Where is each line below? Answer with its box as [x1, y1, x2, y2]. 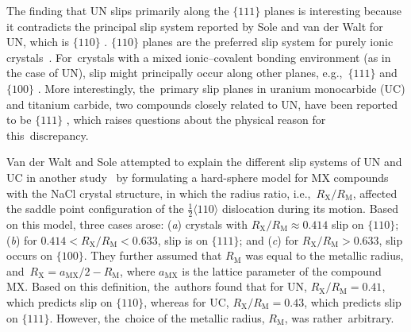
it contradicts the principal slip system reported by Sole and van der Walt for [6, 17, 383, 34]
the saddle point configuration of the [6, 200, 184, 217]
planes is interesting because [263, 2, 401, 18]
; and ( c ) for [239, 231, 299, 248]
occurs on [6, 247, 53, 264]
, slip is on [157, 231, 208, 248]
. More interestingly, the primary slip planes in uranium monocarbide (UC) [37, 79, 405, 96]
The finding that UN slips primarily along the [6, 2, 229, 18]
